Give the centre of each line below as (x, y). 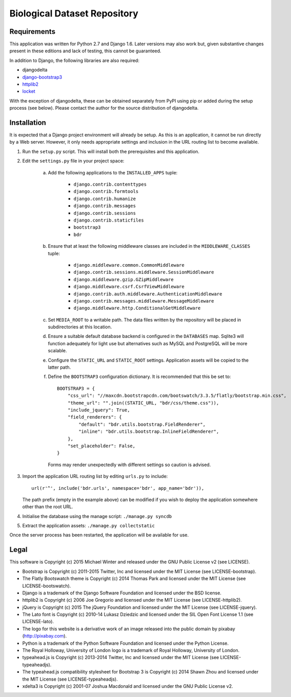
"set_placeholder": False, (101, 446)
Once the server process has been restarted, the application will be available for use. (99, 535)
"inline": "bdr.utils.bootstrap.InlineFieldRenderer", (149, 432)
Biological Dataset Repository (74, 13)
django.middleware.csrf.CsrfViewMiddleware (129, 287)
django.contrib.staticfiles (109, 220)
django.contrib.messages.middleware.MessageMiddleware (144, 301)
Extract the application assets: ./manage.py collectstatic (89, 526)
